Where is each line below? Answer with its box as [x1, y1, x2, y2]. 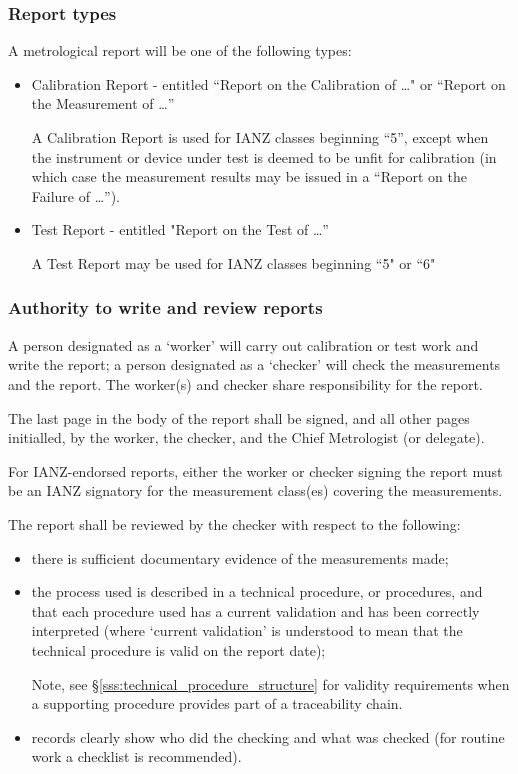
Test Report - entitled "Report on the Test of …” [31, 219, 329, 240]
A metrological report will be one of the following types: [8, 40, 352, 61]
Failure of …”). [31, 185, 120, 206]
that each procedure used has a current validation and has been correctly [31, 600, 480, 621]
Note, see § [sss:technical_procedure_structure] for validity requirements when [31, 673, 510, 694]
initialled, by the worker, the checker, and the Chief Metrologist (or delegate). [8, 427, 485, 448]
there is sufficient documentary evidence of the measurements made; [31, 547, 449, 568]
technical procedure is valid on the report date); [31, 639, 326, 660]
